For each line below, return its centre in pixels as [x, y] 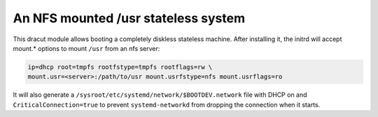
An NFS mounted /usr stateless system [129, 18]
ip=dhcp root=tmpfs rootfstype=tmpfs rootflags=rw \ [120, 67]
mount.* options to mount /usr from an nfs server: [86, 48]
